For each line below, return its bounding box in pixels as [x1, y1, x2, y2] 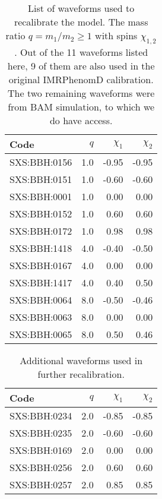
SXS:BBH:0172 [9, 224, 72, 238]
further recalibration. [37, 367, 125, 381]
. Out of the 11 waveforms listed [14, 45, 148, 59]
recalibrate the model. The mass [14, 15, 148, 29]
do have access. [49, 113, 113, 128]
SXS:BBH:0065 [9, 327, 72, 342]
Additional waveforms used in [20, 353, 143, 368]
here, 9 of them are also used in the [7, 59, 155, 73]
